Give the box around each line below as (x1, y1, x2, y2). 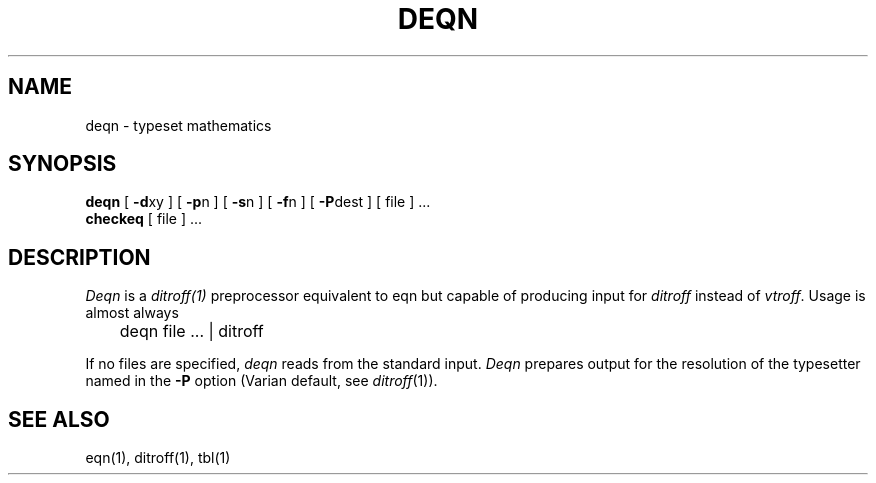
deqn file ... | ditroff (119, 321, 264, 342)
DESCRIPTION (8, 244, 151, 270)
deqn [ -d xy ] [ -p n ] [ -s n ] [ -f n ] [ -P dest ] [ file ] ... (85, 193, 431, 211)
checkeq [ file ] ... (85, 210, 203, 228)
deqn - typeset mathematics (85, 116, 272, 134)
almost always (85, 304, 179, 322)
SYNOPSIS (8, 151, 117, 177)
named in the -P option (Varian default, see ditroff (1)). (85, 372, 438, 390)
